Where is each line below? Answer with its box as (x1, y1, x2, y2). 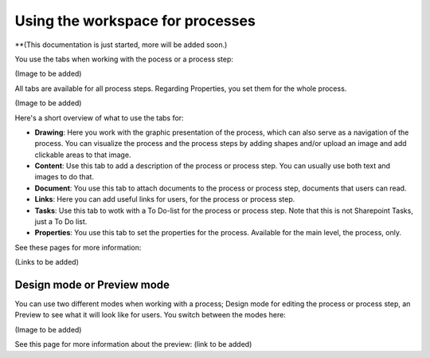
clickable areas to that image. (34, 150, 131, 159)
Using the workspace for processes (14, 12, 256, 30)
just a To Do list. (34, 217, 88, 226)
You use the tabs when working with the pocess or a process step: (14, 54, 234, 64)
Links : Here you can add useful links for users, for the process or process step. (34, 195, 295, 204)
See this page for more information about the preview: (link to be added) (14, 340, 252, 349)
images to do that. (34, 172, 95, 182)
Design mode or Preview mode (14, 278, 170, 291)
